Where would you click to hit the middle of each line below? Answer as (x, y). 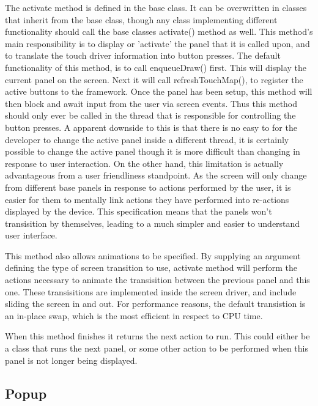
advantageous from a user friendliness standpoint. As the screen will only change (156, 175)
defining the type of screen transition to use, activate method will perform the (151, 268)
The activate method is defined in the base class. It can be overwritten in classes (156, 7)
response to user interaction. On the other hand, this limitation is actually (144, 163)
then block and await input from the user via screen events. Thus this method (151, 103)
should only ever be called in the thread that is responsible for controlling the (150, 115)
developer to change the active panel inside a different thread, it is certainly (147, 139)
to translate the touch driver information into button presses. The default (143, 55)
